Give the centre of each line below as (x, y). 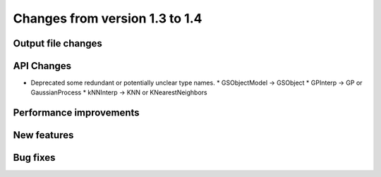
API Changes (42, 66)
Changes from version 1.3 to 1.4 (108, 18)
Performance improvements (77, 113)
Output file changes (58, 43)
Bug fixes (34, 158)
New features (43, 135)
